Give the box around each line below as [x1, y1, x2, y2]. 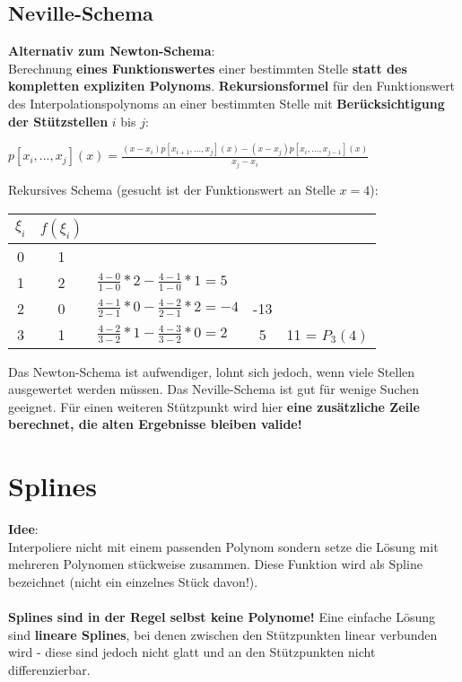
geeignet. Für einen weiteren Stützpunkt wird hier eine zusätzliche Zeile [8, 397, 420, 415]
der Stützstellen [8, 111, 109, 130]
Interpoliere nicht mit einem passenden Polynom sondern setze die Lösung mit [8, 537, 439, 555]
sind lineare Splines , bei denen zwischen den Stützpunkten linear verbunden [8, 625, 438, 643]
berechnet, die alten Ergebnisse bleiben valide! [8, 415, 302, 433]
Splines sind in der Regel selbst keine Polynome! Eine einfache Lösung [8, 608, 435, 626]
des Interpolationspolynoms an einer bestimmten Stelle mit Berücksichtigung [8, 93, 445, 112]
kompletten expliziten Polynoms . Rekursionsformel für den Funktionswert [8, 76, 456, 95]
